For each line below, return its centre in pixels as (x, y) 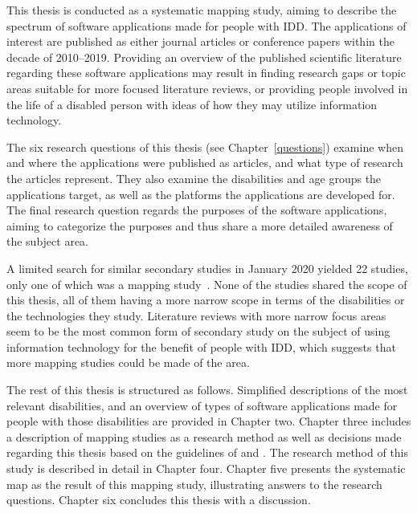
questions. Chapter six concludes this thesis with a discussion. (159, 500)
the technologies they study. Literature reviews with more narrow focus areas (196, 315)
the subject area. (48, 241)
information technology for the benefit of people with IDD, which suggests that (201, 346)
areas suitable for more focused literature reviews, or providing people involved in (207, 88)
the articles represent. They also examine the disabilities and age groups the (194, 178)
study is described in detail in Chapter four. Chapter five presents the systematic (206, 468)
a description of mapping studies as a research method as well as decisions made (204, 436)
